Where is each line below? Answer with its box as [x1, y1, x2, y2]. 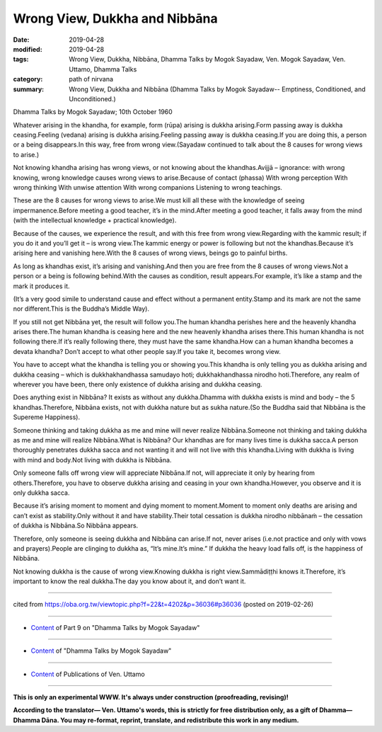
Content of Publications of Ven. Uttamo [30, 670, 145, 678]
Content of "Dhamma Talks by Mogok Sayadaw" [30, 646, 172, 655]
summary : [13, 85, 45, 93]
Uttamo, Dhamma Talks [69, 64, 137, 74]
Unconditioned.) [69, 94, 116, 103]
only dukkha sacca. [13, 488, 70, 497]
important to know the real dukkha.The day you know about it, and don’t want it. [13, 577, 246, 585]
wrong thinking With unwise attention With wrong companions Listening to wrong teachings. [13, 183, 283, 192]
